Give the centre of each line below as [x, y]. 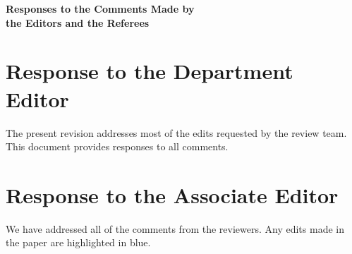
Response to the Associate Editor [172, 194]
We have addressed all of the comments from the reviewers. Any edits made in [175, 228]
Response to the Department [150, 71]
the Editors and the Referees [78, 22]
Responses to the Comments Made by [100, 8]
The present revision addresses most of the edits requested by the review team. [176, 132]
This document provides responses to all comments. [117, 146]
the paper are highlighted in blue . [78, 242]
